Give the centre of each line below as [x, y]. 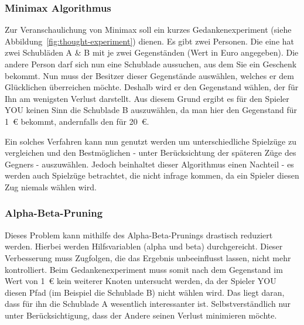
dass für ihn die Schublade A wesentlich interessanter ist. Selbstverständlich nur [148, 304]
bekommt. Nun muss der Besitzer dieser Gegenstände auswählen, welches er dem [150, 75]
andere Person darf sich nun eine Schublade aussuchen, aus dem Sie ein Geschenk [151, 64]
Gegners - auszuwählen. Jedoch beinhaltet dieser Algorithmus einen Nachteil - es [149, 164]
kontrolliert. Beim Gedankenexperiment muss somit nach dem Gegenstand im [144, 269]
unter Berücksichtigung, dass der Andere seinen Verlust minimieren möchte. [141, 315]
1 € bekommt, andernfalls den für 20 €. [77, 121]
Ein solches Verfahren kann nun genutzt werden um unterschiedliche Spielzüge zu [151, 141]
